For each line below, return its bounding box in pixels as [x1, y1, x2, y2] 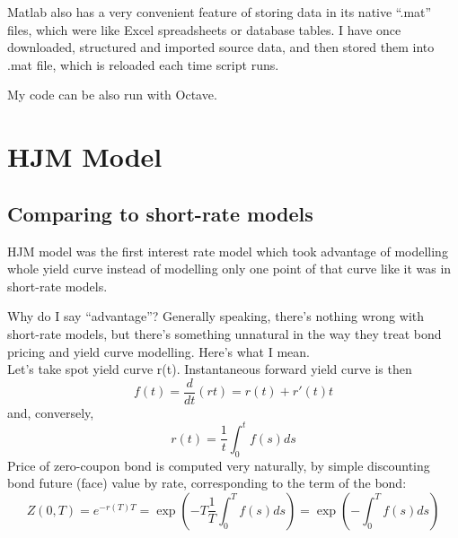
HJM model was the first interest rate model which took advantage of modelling [7, 241, 448, 260]
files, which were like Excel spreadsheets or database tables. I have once [7, 20, 401, 39]
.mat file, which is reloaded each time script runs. [7, 55, 279, 74]
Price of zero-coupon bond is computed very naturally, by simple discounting [7, 456, 430, 474]
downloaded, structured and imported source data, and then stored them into [7, 38, 435, 56]
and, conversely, [7, 403, 94, 421]
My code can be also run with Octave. [7, 85, 217, 104]
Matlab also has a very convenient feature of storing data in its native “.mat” [7, 3, 432, 21]
